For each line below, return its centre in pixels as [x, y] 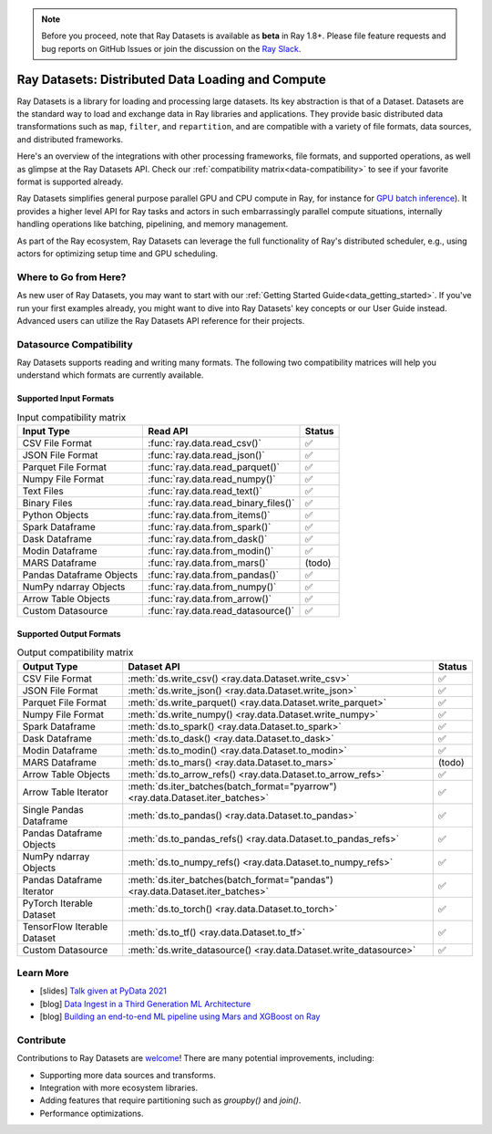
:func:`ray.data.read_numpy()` [212, 479]
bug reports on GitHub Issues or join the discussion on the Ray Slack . [171, 48]
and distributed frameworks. [70, 139]
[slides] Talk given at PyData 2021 [103, 991]
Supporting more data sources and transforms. [128, 1075]
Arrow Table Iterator [65, 792]
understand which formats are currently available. [110, 375]
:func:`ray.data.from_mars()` [208, 563]
